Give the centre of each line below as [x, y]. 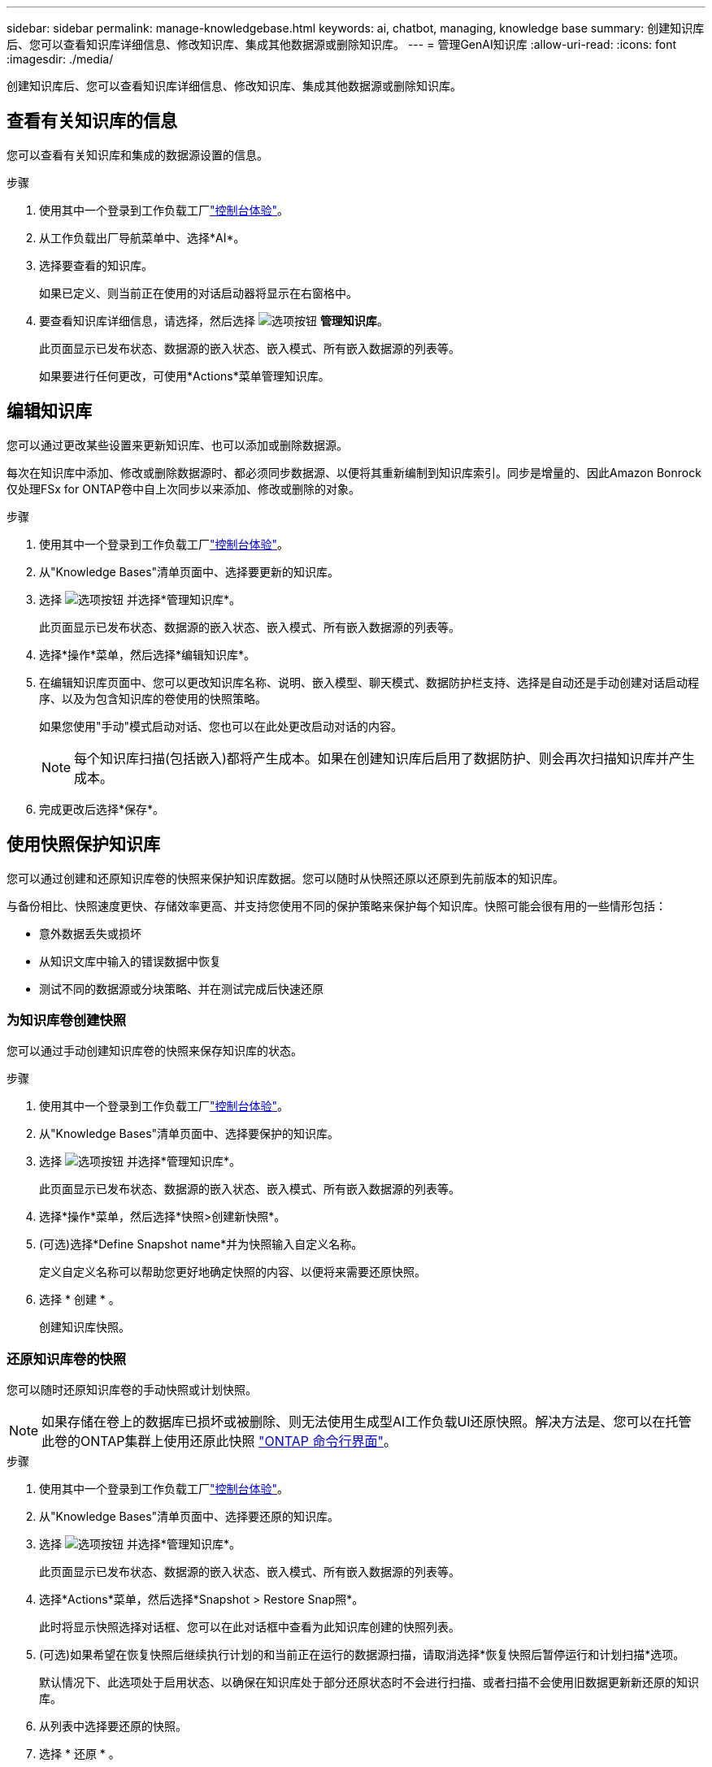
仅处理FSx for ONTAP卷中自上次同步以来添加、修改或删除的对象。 [183, 488]
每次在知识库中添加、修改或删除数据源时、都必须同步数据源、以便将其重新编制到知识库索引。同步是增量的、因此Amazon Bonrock [354, 472]
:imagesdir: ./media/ [60, 59]
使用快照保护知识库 [83, 844]
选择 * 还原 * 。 [80, 1754]
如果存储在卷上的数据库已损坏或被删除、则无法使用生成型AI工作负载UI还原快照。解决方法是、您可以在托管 [367, 1422]
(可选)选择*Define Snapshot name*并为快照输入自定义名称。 [201, 1244]
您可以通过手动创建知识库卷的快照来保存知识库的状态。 [154, 1051]
